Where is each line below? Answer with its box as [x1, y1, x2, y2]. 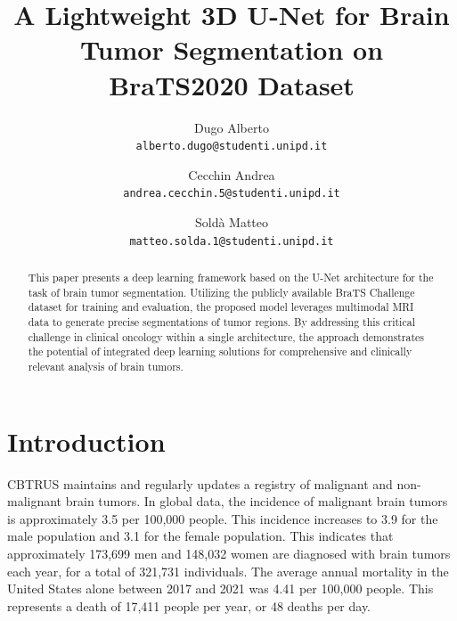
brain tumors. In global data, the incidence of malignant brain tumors [65, 492, 448, 511]
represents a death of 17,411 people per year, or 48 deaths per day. [7, 596, 371, 615]
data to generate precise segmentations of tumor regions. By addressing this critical [28, 315, 415, 330]
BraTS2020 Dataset [109, 66, 355, 102]
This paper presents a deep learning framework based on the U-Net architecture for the [28, 270, 434, 285]
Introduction [7, 422, 166, 459]
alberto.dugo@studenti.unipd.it [135, 140, 328, 153]
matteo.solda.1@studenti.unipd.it [129, 234, 334, 248]
